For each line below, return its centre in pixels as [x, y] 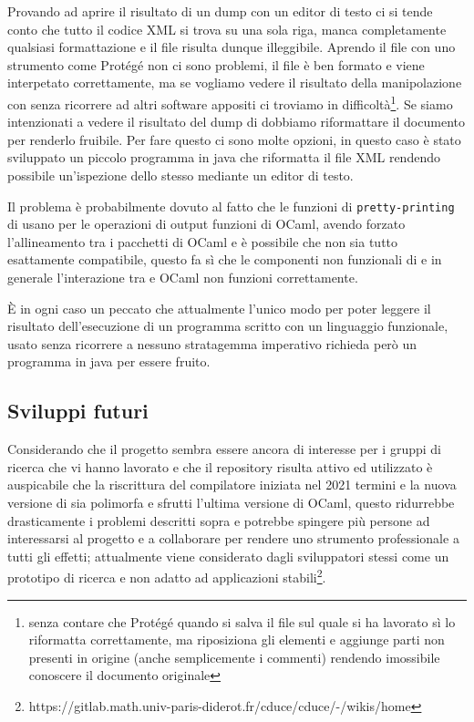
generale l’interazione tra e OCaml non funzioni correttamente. [183, 278]
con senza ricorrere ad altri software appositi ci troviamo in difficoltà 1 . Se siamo [230, 102]
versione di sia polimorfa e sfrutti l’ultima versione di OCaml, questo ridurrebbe [231, 502]
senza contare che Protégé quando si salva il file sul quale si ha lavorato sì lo [242, 621]
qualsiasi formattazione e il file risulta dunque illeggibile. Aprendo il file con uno [232, 47]
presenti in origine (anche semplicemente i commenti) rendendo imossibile [234, 657]
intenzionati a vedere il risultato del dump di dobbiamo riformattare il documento [236, 122]
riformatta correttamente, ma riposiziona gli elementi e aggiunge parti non [237, 639]
